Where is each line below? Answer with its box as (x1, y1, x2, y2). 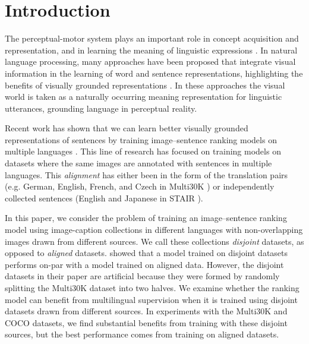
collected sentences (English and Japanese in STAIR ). (5, 191, 203, 204)
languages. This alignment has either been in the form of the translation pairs (5, 168, 288, 181)
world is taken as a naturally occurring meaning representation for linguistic (5, 90, 282, 103)
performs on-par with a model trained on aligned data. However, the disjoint (5, 258, 284, 270)
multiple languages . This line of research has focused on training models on (5, 145, 281, 157)
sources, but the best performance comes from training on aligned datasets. (5, 328, 279, 340)
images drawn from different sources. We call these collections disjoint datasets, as (5, 235, 304, 247)
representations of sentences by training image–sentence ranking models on (5, 133, 277, 146)
